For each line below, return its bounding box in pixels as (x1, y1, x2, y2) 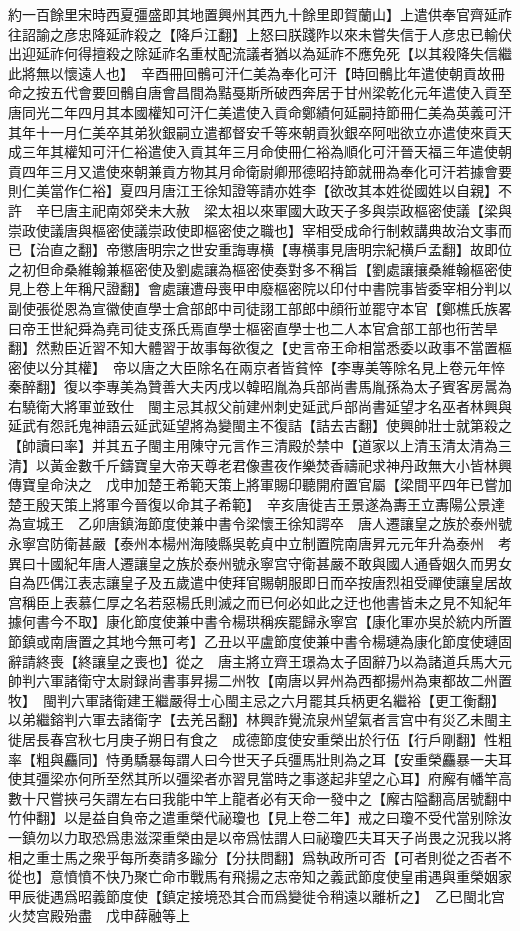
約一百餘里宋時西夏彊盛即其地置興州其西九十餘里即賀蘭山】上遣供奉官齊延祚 (8, 4, 512, 24)
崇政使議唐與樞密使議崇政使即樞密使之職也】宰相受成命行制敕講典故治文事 (8, 219, 498, 240)
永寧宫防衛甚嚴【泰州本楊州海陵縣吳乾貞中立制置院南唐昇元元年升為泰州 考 (8, 533, 512, 554)
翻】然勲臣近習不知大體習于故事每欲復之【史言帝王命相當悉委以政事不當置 (8, 337, 498, 358)
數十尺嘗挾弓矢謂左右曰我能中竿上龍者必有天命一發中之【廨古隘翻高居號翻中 (8, 787, 512, 808)
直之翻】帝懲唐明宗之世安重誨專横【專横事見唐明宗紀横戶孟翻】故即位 (49, 239, 512, 260)
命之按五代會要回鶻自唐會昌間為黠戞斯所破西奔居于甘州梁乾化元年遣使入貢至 (8, 82, 512, 103)
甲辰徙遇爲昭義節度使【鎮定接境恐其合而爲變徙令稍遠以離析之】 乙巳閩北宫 (8, 885, 505, 906)
